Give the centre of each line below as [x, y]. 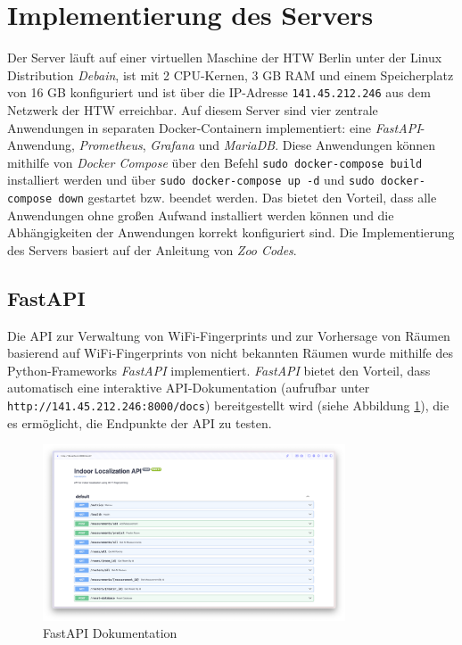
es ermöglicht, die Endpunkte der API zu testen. [140, 422]
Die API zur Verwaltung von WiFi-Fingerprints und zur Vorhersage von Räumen [229, 335]
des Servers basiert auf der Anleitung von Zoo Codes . [152, 249]
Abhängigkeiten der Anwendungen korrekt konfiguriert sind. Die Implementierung [231, 232]
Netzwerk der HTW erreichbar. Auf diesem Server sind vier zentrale [193, 109]
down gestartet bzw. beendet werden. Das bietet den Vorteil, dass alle [247, 198]
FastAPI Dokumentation [110, 633]
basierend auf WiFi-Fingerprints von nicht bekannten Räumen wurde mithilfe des [230, 353]
